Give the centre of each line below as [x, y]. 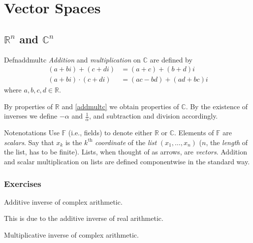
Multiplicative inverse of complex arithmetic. [71, 235]
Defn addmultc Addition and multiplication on [72, 59]
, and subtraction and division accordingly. [154, 116]
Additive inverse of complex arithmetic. [63, 201]
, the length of [227, 142]
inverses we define [31, 116]
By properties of [29, 106]
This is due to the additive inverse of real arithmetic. [84, 218]
